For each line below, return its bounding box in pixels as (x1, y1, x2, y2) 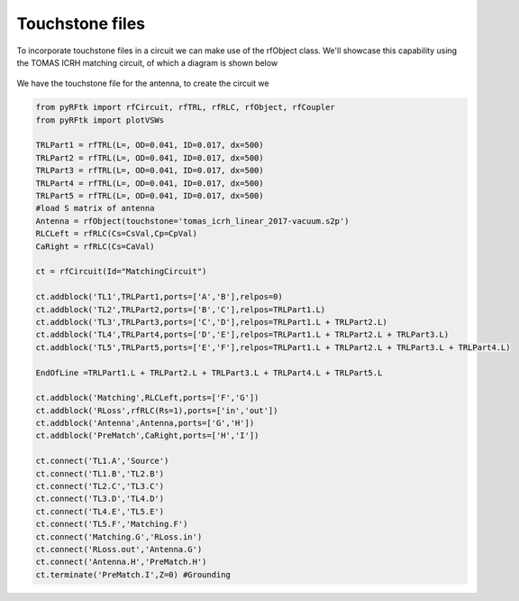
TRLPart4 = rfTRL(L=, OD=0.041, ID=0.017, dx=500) (35, 178, 265, 189)
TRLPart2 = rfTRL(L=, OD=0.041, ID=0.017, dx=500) (35, 153, 265, 162)
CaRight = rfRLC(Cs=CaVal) (35, 241, 155, 252)
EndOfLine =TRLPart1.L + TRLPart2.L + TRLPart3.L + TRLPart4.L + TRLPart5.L (35, 367, 383, 378)
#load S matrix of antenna (35, 203, 155, 214)
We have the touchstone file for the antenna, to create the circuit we (16, 78, 269, 89)
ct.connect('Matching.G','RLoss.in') (35, 532, 203, 541)
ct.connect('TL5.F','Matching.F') (35, 519, 188, 530)
